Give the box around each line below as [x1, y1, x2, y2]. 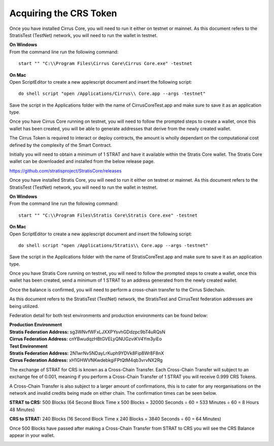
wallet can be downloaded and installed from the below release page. [9, 158, 155, 164]
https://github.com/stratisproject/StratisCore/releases [9, 167, 122, 174]
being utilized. [9, 303, 39, 309]
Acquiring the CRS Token [9, 8, 117, 19]
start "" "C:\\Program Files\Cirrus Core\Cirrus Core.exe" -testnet [18, 61, 192, 66]
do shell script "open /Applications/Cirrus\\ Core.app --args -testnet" [18, 91, 206, 96]
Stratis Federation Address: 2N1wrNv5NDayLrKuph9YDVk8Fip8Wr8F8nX [9, 350, 164, 356]
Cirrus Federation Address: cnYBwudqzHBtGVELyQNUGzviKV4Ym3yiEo [9, 336, 162, 342]
